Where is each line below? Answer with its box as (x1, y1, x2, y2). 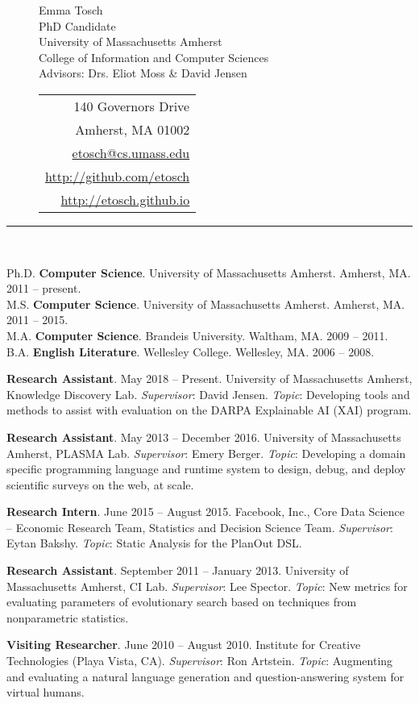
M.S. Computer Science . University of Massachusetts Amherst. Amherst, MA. (6, 295, 405, 312)
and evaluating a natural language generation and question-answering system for (6, 668, 404, 684)
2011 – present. (6, 280, 81, 297)
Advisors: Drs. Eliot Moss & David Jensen (39, 64, 247, 81)
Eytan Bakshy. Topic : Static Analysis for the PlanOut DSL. (6, 535, 302, 551)
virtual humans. (6, 684, 85, 701)
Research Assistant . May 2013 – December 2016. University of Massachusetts (6, 428, 401, 445)
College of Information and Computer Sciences (39, 48, 269, 65)
